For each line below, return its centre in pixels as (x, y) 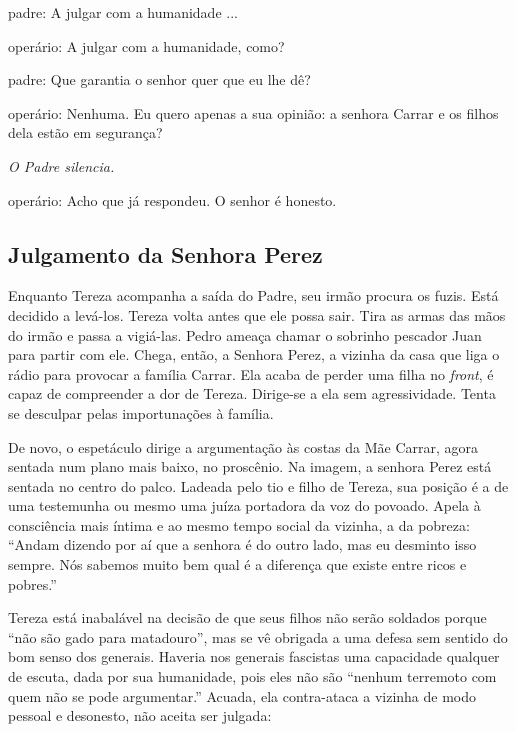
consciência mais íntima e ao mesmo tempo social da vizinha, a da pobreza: (239, 524)
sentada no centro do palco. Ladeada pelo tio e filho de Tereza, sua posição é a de (258, 485)
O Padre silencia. (61, 165)
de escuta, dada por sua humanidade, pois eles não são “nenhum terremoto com (252, 676)
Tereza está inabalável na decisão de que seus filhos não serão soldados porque (247, 617)
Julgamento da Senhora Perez (165, 253)
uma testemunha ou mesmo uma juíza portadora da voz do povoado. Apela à (244, 505)
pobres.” (32, 583)
